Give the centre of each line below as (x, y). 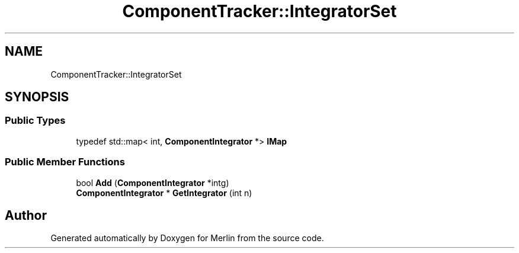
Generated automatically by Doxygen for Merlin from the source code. (187, 238)
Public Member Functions (65, 162)
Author (26, 215)
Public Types (35, 121)
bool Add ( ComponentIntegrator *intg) (153, 182)
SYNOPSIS (37, 97)
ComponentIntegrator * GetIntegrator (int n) (164, 193)
